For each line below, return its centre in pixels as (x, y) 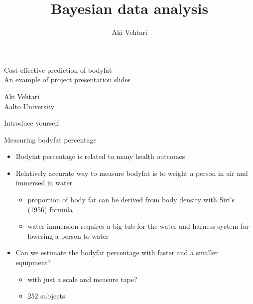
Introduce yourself (32, 123)
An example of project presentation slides (67, 79)
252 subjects (46, 296)
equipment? (33, 262)
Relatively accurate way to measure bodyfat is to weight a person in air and (132, 173)
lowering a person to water (68, 235)
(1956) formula (50, 209)
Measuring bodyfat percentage (50, 139)
